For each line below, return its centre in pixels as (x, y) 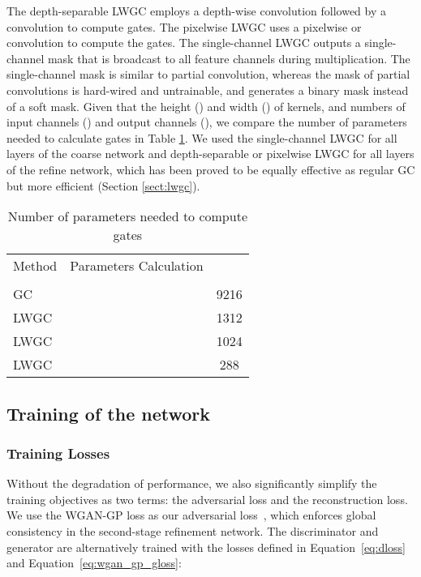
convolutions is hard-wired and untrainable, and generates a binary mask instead (208, 90)
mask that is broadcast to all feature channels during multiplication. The (229, 58)
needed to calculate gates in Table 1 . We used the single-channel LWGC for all (202, 137)
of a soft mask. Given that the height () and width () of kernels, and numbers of (206, 106)
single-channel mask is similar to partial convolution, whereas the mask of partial (208, 74)
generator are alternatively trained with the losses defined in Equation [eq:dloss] (206, 547)
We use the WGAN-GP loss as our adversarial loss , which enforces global (191, 515)
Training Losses (58, 453)
